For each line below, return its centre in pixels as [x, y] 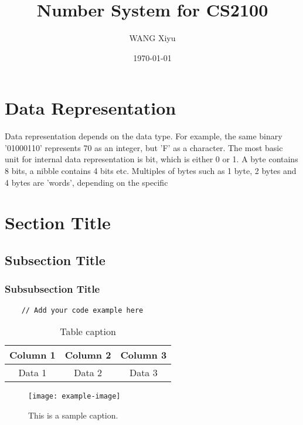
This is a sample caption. [73, 415]
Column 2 [88, 355]
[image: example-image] [74, 396]
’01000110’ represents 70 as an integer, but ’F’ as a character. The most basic [144, 147]
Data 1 [33, 373]
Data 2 [88, 373]
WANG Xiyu [152, 38]
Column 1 [33, 355]
